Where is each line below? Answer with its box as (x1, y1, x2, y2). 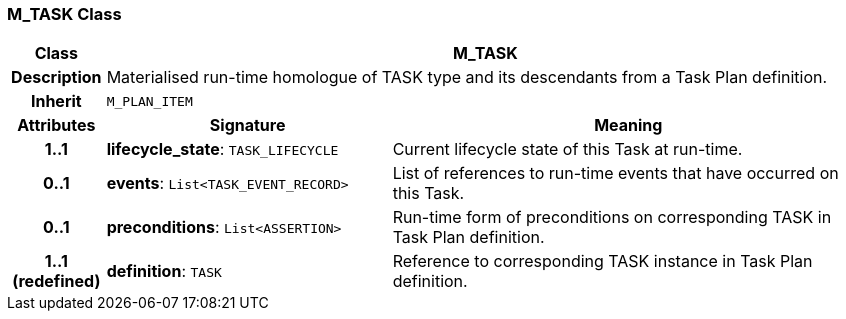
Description (11, 67, 102, 88)
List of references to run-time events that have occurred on (392, 163, 839, 184)
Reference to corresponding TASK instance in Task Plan (392, 251, 813, 272)
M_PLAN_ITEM (106, 93, 193, 109)
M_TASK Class (7, 4, 122, 24)
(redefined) (12, 271, 101, 292)
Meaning (594, 115, 663, 136)
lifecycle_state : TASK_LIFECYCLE (106, 139, 339, 160)
